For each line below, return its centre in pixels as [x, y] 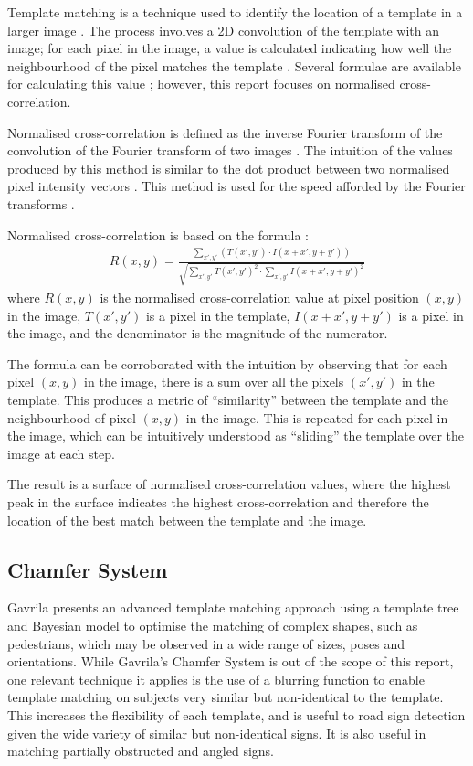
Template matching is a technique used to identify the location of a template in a [235, 12]
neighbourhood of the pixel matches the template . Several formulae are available [234, 65]
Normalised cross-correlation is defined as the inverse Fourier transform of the [225, 132]
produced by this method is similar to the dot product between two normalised [229, 168]
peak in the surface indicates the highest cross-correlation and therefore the [218, 502]
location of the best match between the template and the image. [187, 520]
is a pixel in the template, [218, 315]
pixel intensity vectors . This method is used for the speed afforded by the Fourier [236, 186]
